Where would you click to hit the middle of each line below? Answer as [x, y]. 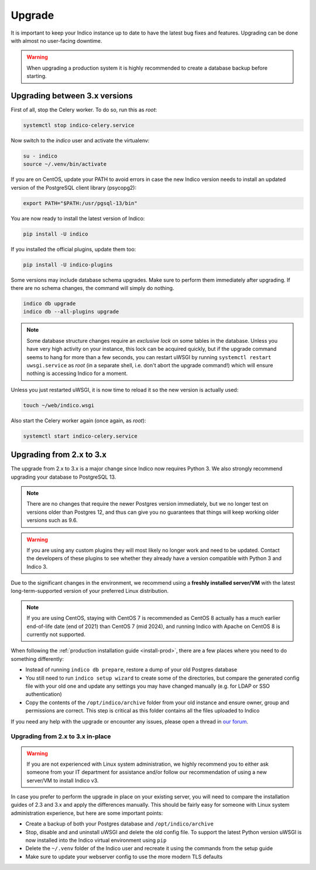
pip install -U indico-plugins [68, 265]
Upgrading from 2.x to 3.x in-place [61, 736]
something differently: [37, 659]
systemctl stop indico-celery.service [79, 125]
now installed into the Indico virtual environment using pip [96, 840]
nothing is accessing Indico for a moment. [77, 373]
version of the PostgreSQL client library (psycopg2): [74, 187]
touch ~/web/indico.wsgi [59, 405]
